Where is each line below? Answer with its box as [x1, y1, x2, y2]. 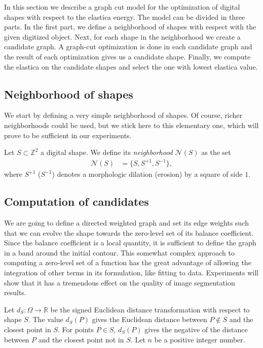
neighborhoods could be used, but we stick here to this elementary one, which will [4, 119, 259, 130]
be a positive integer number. [154, 334, 245, 344]
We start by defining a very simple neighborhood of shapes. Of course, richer [4, 110, 243, 120]
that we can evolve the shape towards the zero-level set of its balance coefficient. [4, 227, 254, 238]
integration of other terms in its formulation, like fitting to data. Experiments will [4, 267, 258, 278]
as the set [201, 147, 231, 157]
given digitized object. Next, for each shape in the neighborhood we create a [4, 31, 241, 42]
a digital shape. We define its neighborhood [41, 147, 173, 157]
